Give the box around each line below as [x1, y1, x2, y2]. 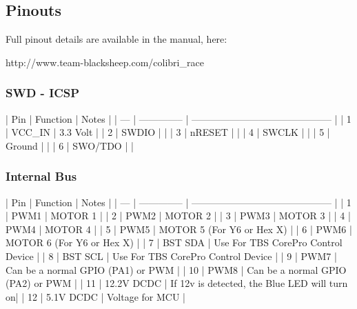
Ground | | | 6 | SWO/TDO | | [6, 138, 134, 152]
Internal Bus [6, 168, 77, 185]
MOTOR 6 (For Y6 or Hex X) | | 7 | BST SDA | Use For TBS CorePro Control [6, 235, 343, 250]
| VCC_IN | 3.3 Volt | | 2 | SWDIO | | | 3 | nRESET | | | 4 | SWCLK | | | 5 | [6, 125, 330, 139]
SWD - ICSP [6, 84, 80, 101]
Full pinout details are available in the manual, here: [6, 32, 227, 46]
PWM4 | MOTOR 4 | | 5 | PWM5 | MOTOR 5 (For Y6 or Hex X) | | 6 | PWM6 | [6, 221, 352, 236]
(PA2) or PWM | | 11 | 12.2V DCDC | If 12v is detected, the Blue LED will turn [6, 276, 348, 290]
